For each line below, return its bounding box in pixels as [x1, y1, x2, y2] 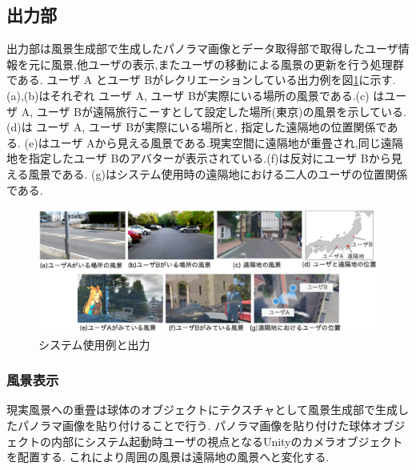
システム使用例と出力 [38, 335, 150, 352]
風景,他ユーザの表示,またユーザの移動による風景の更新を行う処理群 [50, 55, 404, 72]
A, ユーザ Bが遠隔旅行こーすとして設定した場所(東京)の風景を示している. [21, 102, 406, 119]
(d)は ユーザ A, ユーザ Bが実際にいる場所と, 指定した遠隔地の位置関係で [6, 119, 387, 135]
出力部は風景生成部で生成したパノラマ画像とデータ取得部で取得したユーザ [6, 40, 398, 57]
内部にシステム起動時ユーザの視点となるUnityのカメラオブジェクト [50, 432, 403, 449]
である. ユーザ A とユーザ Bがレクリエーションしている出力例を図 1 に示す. [6, 71, 396, 88]
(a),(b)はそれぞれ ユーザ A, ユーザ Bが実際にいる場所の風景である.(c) [6, 86, 370, 103]
